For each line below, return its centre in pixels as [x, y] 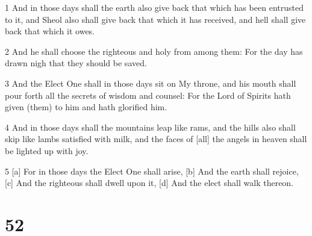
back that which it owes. [50, 31]
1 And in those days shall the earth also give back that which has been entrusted [154, 7]
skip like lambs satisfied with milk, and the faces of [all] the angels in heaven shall [156, 139]
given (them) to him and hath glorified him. [86, 107]
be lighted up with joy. [47, 150]
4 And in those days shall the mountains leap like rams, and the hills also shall [150, 127]
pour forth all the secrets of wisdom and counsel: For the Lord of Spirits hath [148, 95]
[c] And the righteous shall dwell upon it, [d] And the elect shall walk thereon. [149, 183]
